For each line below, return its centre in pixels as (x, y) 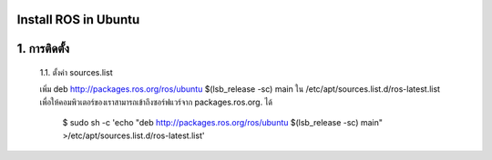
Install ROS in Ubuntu (78, 20)
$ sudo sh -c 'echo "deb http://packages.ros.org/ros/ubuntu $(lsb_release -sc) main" (222, 123)
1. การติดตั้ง (43, 49)
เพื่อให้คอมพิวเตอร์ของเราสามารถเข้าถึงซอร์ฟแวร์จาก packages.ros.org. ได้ (156, 102)
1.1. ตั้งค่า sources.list (76, 73)
